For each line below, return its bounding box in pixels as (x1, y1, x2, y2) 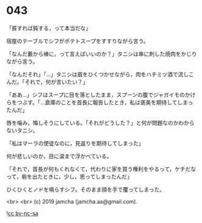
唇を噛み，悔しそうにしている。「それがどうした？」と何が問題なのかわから (6, 119, 195, 126)
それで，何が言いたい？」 (24, 78, 89, 85)
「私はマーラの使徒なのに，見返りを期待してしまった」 (6, 139, 144, 147)
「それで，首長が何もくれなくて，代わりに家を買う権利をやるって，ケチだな (6, 165, 196, 173)
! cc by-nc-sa (6, 210, 38, 217)
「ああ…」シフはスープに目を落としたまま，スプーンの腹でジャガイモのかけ (6, 91, 196, 98)
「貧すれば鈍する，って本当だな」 (6, 24, 92, 32)
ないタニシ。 (6, 127, 38, 134)
